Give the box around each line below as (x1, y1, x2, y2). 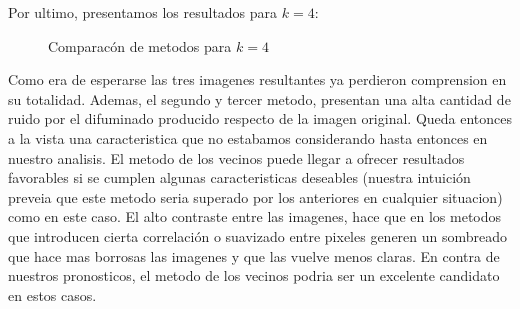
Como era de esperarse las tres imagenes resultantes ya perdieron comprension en (8, 69, 507, 90)
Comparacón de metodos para (48, 35, 232, 56)
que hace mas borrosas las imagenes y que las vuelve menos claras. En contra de (8, 245, 500, 266)
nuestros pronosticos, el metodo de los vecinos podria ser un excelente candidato (8, 265, 500, 286)
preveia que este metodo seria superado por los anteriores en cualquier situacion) (8, 186, 503, 207)
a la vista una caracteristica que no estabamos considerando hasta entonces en (8, 127, 488, 148)
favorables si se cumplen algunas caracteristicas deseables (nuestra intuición (8, 167, 471, 188)
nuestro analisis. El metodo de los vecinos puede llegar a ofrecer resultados (8, 147, 465, 168)
